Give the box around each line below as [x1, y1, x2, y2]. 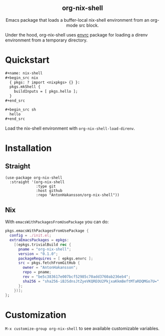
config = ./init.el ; [9, 233, 52, 238]
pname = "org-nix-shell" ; [18, 247, 71, 252]
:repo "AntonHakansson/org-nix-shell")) [36, 192, 120, 197]
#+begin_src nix [5, 75, 38, 80]
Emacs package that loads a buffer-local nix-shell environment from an [5, 17, 150, 23]
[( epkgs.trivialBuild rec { [14, 242, 71, 247]
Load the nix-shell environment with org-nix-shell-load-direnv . [5, 125, 135, 131]
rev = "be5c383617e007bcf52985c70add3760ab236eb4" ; [23, 274, 131, 279]
